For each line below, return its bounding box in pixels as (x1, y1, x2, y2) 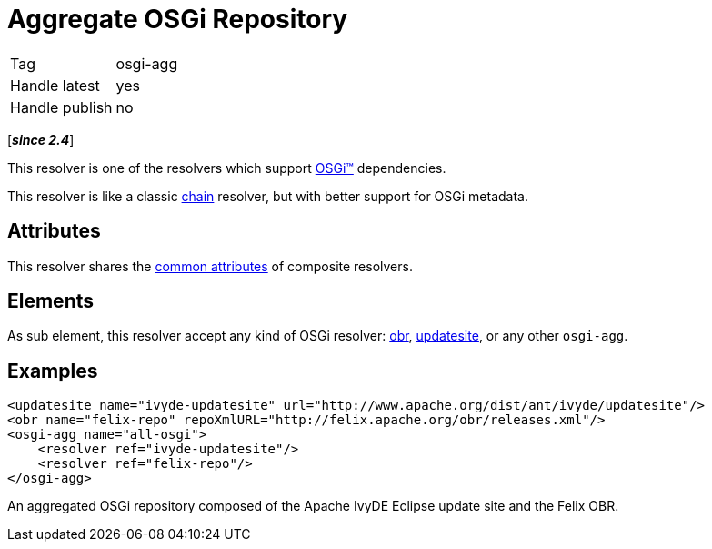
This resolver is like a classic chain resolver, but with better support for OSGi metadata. (7, 188, 528, 204)
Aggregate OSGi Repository (7, 4, 348, 35)
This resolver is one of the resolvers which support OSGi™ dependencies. (7, 159, 446, 176)
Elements (7, 290, 95, 313)
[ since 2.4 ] (7, 131, 75, 147)
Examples (7, 359, 98, 382)
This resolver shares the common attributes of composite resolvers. (7, 258, 413, 274)
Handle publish (10, 97, 113, 117)
